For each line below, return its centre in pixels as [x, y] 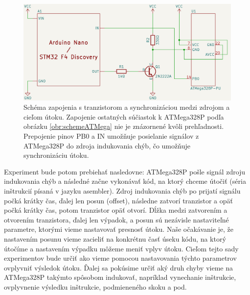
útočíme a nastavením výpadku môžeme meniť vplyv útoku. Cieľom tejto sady [121, 248]
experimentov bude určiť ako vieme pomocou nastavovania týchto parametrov [120, 258]
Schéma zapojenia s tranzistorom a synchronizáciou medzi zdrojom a [127, 107]
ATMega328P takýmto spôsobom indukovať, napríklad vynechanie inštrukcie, [120, 277]
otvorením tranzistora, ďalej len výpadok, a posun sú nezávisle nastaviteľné [116, 219]
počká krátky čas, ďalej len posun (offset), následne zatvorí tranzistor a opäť [118, 200]
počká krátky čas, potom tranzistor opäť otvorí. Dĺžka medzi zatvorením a [116, 210]
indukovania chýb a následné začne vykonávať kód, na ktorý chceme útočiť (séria [125, 181]
